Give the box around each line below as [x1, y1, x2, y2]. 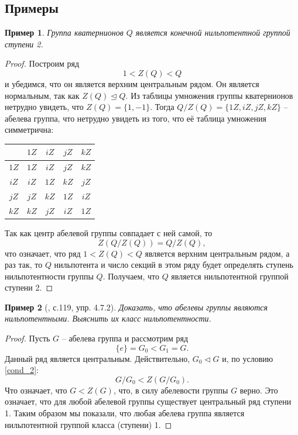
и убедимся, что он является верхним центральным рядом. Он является [5, 77, 259, 89]
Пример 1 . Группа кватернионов [5, 26, 124, 39]
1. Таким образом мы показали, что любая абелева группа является [5, 407, 245, 419]
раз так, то [5, 258, 43, 271]
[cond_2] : [5, 364, 39, 376]
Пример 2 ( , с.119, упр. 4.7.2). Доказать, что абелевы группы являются [5, 301, 268, 313]
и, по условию [222, 352, 273, 364]
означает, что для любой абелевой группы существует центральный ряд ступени [5, 395, 292, 408]
